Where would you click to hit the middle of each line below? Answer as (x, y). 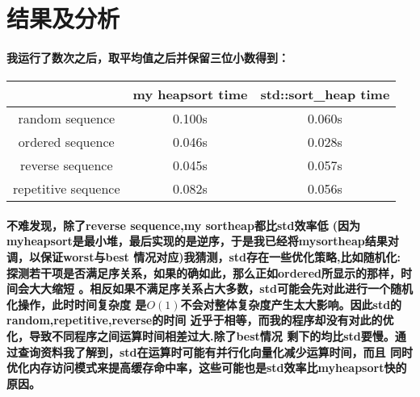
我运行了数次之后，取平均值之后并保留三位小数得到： (148, 57)
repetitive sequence (67, 189)
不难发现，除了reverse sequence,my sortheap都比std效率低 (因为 (184, 225)
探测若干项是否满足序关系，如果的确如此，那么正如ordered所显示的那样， (204, 272)
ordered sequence (66, 142)
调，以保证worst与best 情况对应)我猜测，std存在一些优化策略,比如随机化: (204, 256)
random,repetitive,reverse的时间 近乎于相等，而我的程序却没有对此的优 (200, 320)
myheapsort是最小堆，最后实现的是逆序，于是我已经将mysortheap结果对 (203, 241)
